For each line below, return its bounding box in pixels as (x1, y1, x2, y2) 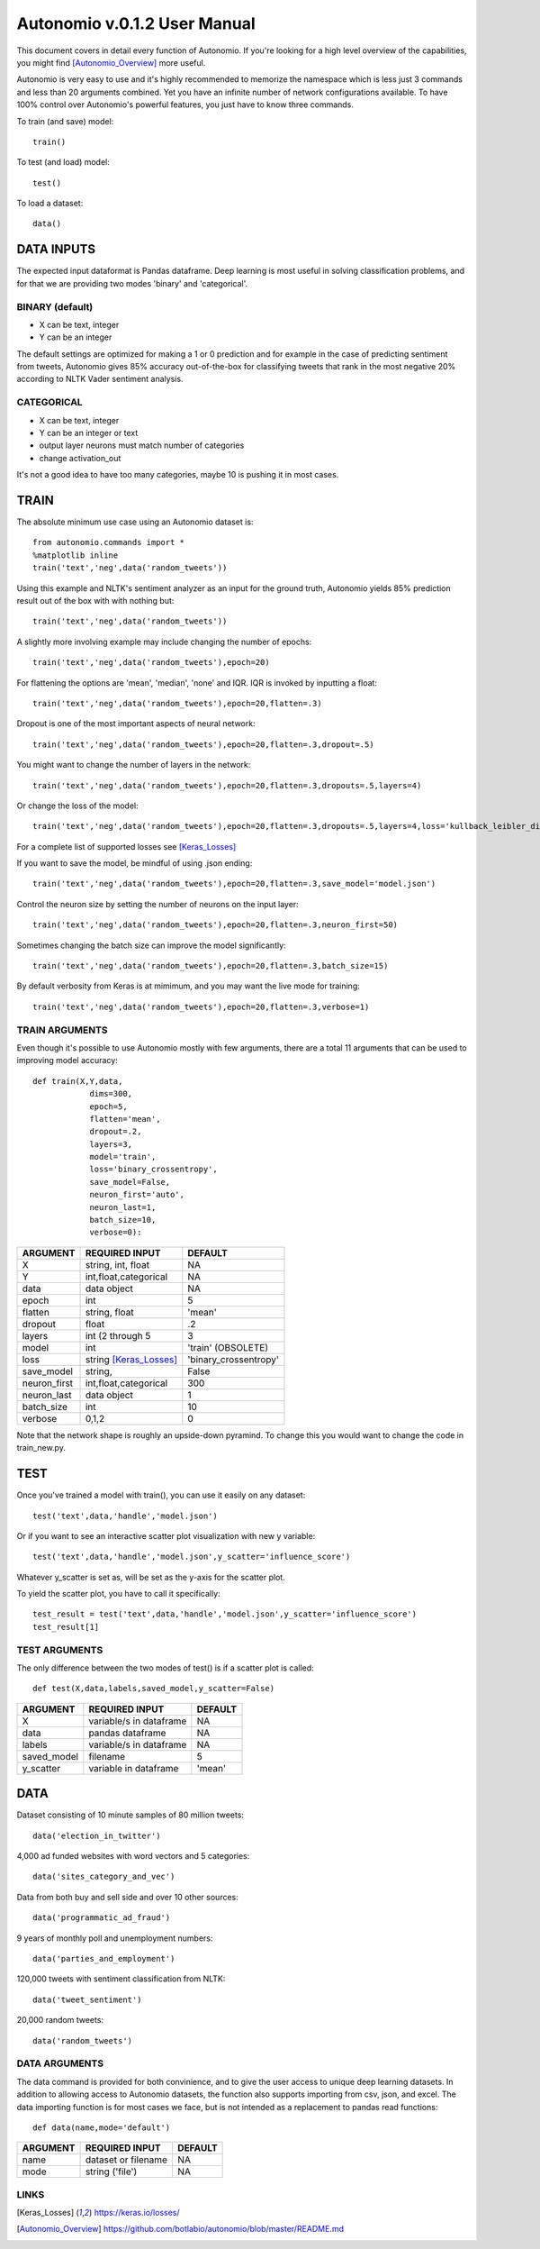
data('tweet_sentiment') (32, 1994, 142, 2005)
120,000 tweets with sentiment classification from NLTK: (16, 1973, 226, 1984)
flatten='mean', (89, 1114, 161, 1124)
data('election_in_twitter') (32, 1830, 161, 1841)
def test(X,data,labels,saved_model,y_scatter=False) (32, 1683, 274, 1694)
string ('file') (85, 2165, 138, 2178)
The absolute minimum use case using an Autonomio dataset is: (16, 516, 254, 527)
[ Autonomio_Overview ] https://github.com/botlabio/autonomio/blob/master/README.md (16, 2224, 345, 2235)
